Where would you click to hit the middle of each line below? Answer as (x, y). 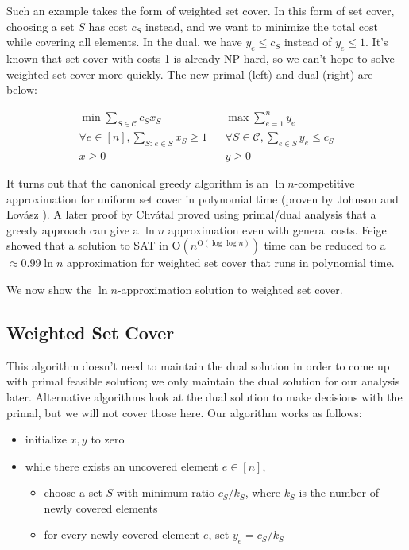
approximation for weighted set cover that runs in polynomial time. (230, 263)
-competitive (324, 182)
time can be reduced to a (325, 245)
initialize (46, 439)
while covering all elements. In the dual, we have (124, 42)
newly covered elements (101, 507)
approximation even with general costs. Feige (277, 229)
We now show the (49, 289)
